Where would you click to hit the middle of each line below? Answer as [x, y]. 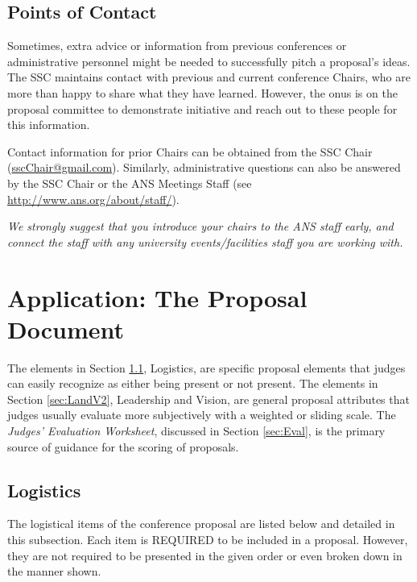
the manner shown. [54, 571]
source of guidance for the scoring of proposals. [123, 446]
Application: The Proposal [157, 297]
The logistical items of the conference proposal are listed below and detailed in [201, 524]
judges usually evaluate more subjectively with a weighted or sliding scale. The [202, 415]
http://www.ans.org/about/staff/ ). [93, 199]
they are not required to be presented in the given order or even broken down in [205, 555]
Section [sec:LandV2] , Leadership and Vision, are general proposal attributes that [208, 399]
